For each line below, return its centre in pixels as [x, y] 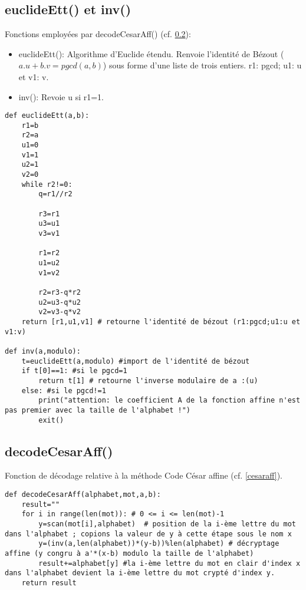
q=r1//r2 [55, 194]
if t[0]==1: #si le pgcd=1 [74, 371]
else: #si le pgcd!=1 [64, 390]
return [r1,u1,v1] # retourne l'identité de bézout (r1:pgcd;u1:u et [161, 322]
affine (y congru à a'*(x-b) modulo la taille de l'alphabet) [129, 553]
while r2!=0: [47, 184]
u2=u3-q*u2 [60, 302]
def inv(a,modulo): [43, 351]
